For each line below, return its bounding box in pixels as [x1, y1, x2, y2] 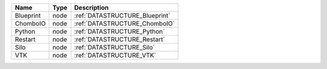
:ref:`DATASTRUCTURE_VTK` [74, 51, 157, 59]
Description [74, 4, 109, 11]
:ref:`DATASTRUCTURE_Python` [74, 27, 165, 36]
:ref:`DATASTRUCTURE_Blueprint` [74, 11, 171, 19]
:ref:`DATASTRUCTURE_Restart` [74, 35, 165, 44]
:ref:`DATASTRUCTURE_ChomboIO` [74, 19, 175, 27]
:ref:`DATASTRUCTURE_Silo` [74, 43, 155, 51]
